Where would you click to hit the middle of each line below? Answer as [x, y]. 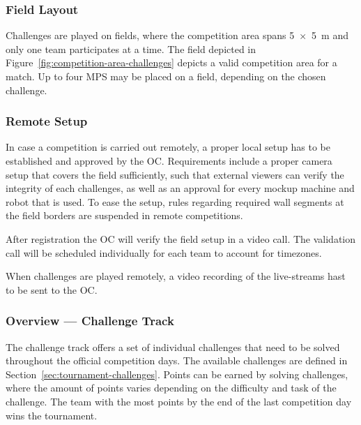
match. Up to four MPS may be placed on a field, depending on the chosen [166, 76]
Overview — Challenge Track [90, 321]
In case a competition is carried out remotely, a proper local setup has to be [168, 147]
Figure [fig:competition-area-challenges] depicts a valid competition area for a [171, 62]
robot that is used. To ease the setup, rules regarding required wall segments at [175, 201]
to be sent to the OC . [52, 289]
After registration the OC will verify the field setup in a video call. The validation [181, 238]
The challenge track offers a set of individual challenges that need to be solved [173, 346]
